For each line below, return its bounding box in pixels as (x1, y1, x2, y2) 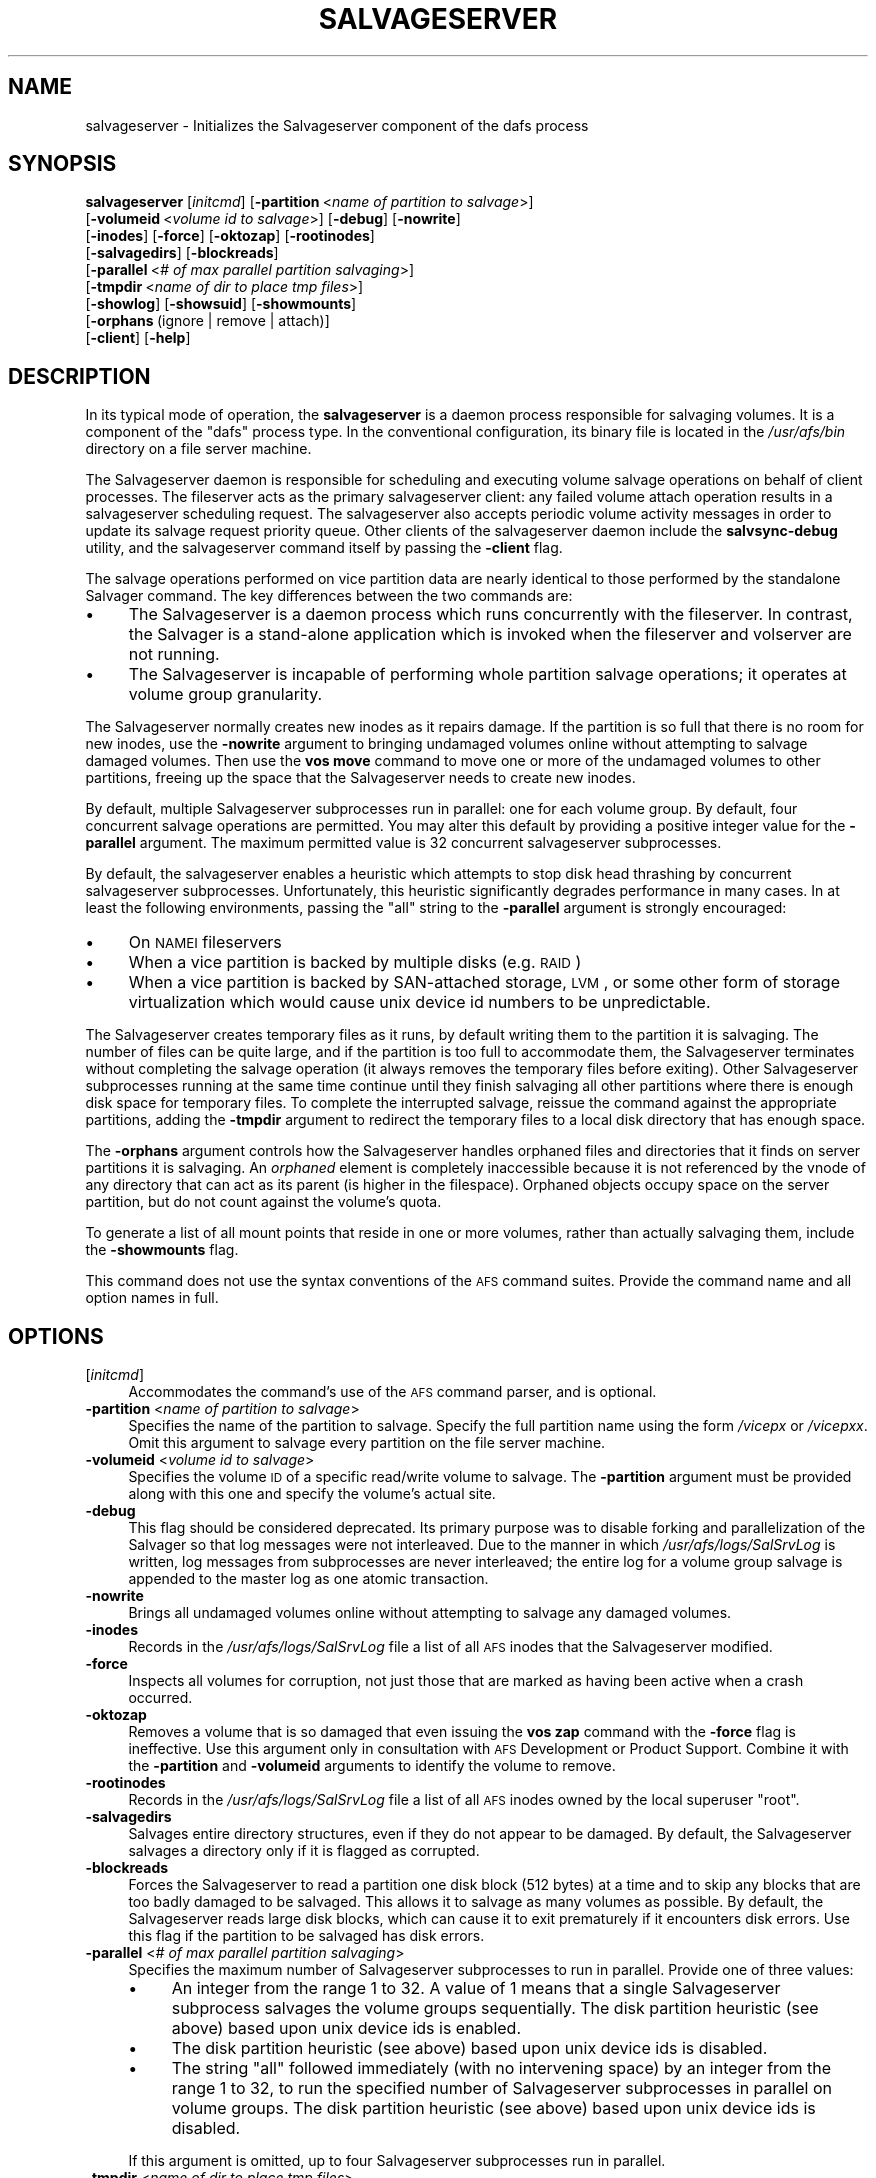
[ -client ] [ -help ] (85, 329, 191, 347)
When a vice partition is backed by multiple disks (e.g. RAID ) (128, 952, 582, 973)
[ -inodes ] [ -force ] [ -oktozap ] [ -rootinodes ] (85, 227, 375, 245)
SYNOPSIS (8, 151, 117, 177)
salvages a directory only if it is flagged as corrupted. (128, 1842, 480, 1860)
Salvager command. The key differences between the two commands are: (85, 587, 573, 605)
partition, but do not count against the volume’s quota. (85, 1193, 442, 1211)
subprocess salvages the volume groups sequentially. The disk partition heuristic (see (171, 1998, 819, 2019)
